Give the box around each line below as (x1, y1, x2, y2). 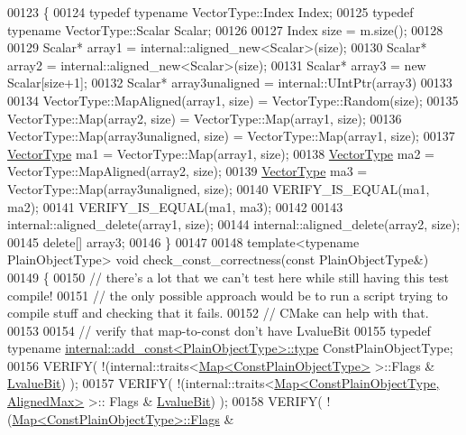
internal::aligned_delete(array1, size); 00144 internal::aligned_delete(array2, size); (7, 215, 461, 234)
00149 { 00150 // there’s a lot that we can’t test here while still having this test (7, 267, 450, 286)
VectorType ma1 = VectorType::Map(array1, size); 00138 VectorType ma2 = (7, 143, 434, 162)
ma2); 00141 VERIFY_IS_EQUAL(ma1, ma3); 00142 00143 (7, 197, 343, 216)
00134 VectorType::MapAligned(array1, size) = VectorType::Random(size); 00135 (7, 90, 459, 109)
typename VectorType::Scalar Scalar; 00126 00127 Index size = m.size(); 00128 (7, 20, 443, 39)
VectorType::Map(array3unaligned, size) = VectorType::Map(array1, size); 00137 (7, 126, 455, 145)
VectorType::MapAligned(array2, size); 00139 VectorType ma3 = (7, 162, 368, 180)
